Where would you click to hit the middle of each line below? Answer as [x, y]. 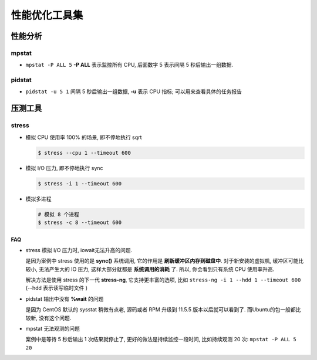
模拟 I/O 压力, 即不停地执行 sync [64, 168]
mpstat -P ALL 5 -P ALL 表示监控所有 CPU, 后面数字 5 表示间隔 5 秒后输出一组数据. [129, 65]
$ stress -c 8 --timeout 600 [80, 222]
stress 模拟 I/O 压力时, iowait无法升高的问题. [79, 250]
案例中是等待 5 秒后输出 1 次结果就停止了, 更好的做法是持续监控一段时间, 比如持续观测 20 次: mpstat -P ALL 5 [161, 339]
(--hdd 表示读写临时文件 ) [57, 288]
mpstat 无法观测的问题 [53, 329]
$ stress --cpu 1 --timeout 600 [85, 153]
